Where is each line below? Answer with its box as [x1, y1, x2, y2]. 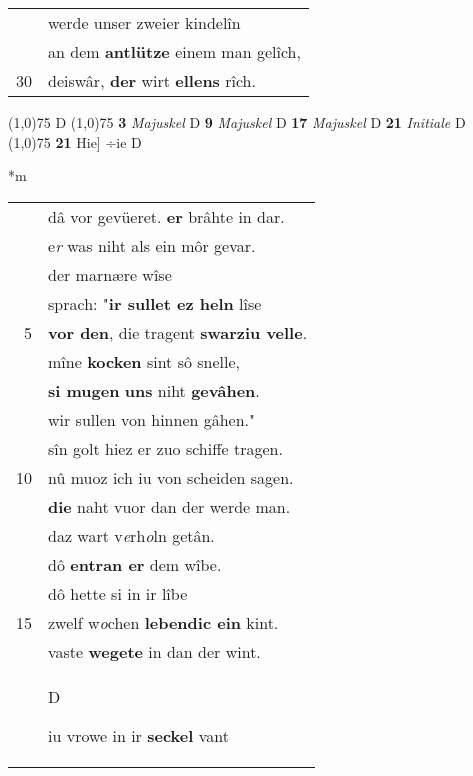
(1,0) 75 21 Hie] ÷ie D [8, 131, 142, 152]
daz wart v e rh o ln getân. [48, 523, 215, 547]
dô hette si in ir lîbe [48, 581, 188, 605]
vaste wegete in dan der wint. [48, 639, 261, 663]
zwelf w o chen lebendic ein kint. [48, 610, 279, 634]
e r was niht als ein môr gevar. [48, 233, 256, 257]
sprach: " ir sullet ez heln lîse [48, 291, 262, 315]
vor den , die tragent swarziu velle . [48, 320, 308, 344]
